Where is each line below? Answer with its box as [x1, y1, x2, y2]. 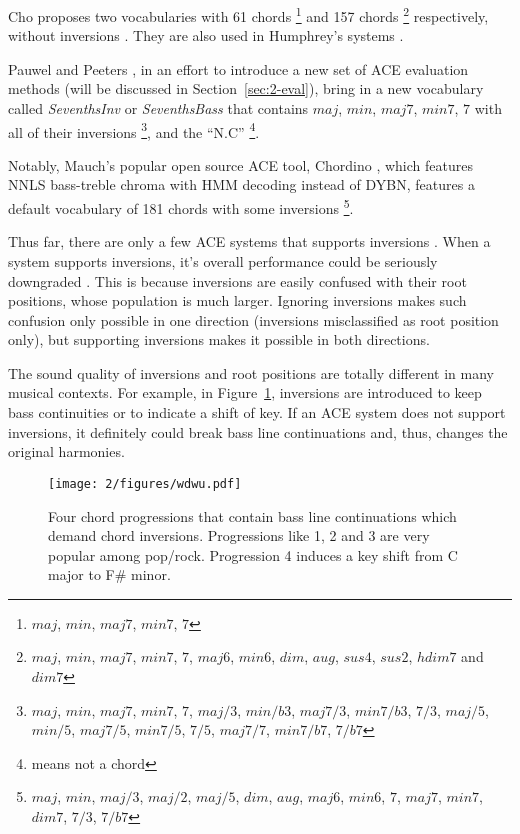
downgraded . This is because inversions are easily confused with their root [8, 270, 467, 291]
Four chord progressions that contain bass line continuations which [48, 505, 457, 526]
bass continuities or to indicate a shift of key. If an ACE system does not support [8, 402, 506, 423]
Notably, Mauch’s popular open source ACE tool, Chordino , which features [8, 154, 473, 175]
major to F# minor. [48, 564, 171, 585]
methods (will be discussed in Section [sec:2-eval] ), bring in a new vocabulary [8, 78, 484, 99]
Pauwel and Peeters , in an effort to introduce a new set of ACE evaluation [8, 58, 469, 79]
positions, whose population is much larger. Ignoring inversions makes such [8, 290, 467, 311]
